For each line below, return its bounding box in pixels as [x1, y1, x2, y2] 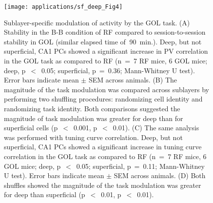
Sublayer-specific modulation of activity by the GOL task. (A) [4, 17, 190, 27]
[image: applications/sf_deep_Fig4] [4, 3, 123, 10]
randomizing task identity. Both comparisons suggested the [4, 103, 180, 113]
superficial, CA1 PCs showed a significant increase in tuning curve [4, 142, 202, 152]
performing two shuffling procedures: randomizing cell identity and [4, 94, 203, 104]
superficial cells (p [4, 122, 58, 133]
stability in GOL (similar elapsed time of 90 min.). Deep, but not [4, 36, 202, 46]
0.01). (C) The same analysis [113, 122, 199, 133]
